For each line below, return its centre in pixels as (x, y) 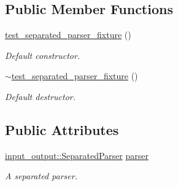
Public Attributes (62, 129)
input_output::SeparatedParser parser (77, 155)
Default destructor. (41, 96)
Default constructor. (43, 55)
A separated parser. (41, 176)
